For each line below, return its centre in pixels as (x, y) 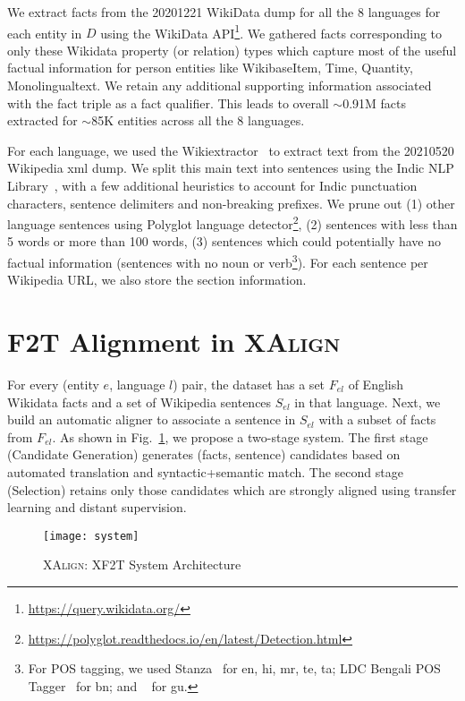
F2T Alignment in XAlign (174, 342)
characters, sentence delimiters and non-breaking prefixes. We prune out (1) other (231, 203)
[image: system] (91, 536)
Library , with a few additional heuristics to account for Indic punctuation (212, 185)
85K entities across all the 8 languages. (198, 120)
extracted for (42, 120)
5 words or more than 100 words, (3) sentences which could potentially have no (224, 241)
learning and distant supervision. (97, 507)
